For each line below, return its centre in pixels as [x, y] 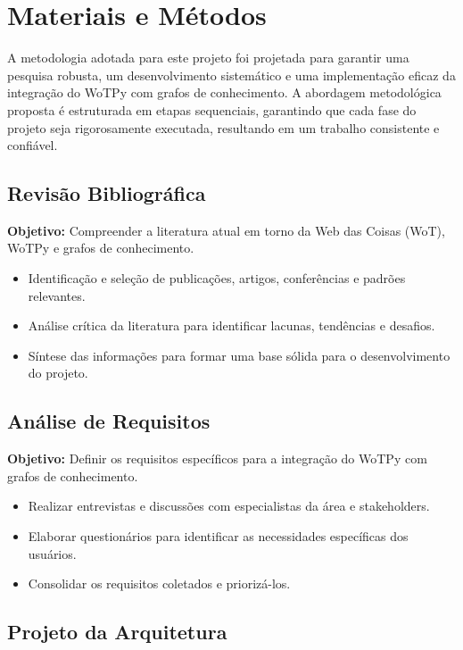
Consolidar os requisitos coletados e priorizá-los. [159, 583]
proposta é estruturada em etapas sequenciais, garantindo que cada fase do [212, 109]
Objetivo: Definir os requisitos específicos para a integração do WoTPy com [217, 458]
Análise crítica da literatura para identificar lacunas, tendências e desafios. [231, 325]
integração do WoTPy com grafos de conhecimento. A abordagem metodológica [224, 92]
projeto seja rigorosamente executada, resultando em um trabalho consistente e [223, 127]
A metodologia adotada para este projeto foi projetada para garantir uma [208, 58]
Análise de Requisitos [109, 421]
